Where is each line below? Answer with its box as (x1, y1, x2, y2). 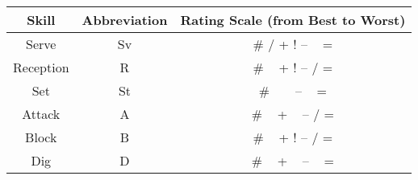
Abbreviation (82, 10, 168, 29)
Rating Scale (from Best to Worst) (180, 10, 406, 29)
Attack (22, 104, 61, 123)
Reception (13, 58, 69, 76)
